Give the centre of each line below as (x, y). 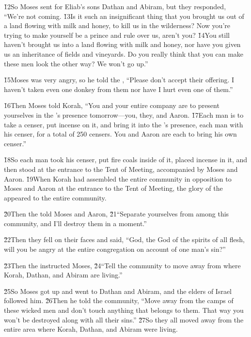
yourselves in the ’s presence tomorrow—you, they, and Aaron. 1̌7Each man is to (124, 115)
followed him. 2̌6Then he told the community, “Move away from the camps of (119, 300)
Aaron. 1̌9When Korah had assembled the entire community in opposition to (118, 178)
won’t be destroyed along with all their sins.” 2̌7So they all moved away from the (124, 319)
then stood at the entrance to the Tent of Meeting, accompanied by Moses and (121, 169)
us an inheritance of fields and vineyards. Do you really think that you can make (124, 54)
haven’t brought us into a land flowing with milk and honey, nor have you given (122, 44)
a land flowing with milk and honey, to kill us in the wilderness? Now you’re (117, 25)
